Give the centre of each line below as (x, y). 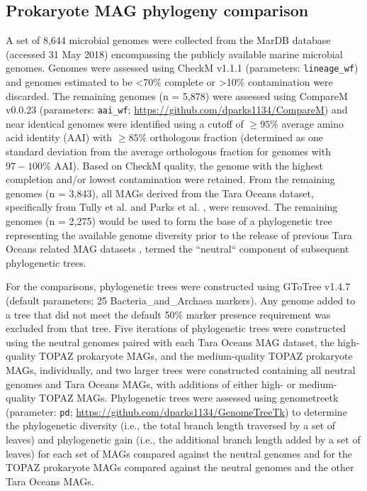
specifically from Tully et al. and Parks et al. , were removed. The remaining (172, 207)
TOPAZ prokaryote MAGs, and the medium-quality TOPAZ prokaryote (196, 356)
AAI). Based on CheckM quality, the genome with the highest (188, 165)
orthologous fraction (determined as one (236, 137)
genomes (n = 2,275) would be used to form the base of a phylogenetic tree (169, 221)
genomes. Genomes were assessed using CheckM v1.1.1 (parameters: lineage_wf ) (182, 68)
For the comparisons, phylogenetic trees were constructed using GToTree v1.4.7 (178, 286)
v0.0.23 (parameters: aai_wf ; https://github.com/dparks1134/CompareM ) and (177, 110)
